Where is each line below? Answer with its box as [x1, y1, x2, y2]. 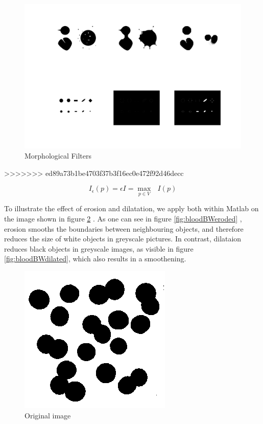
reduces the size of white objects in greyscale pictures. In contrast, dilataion [4, 233, 242, 244]
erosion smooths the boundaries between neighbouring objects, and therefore [4, 223, 244, 234]
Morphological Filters [25, 150, 92, 161]
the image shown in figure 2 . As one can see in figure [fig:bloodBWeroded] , [4, 213, 242, 224]
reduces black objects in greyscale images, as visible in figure [4, 243, 194, 254]
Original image [25, 410, 71, 420]
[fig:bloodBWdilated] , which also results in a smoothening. [4, 253, 186, 264]
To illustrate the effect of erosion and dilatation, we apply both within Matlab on [4, 203, 259, 214]
